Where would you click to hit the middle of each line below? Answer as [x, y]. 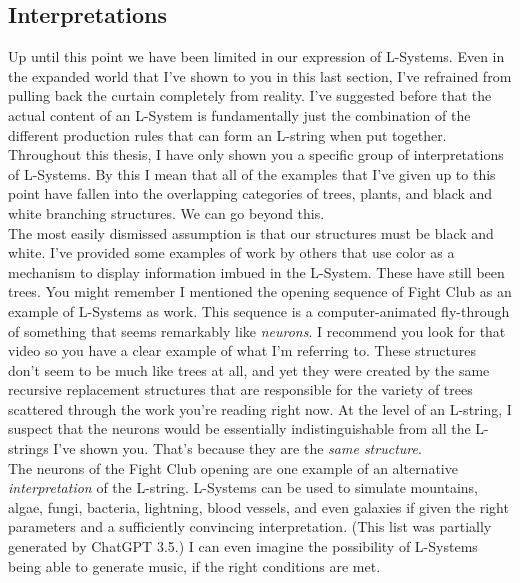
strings [28, 448]
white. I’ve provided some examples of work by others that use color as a [231, 252]
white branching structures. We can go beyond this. [166, 212]
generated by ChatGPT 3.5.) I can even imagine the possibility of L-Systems [243, 546]
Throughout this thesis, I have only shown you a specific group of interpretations [256, 154]
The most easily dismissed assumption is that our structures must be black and [251, 232]
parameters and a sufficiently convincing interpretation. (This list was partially [250, 526]
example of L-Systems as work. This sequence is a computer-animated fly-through [259, 310]
